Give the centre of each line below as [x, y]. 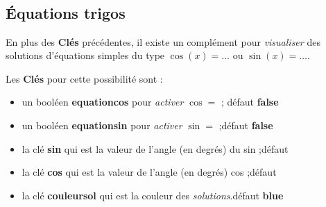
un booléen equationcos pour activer [103, 102]
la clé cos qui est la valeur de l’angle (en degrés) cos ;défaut [149, 172]
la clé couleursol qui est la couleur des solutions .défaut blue [153, 195]
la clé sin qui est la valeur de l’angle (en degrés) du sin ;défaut [155, 148]
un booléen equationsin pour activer [102, 125]
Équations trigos [66, 12]
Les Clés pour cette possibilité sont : [84, 78]
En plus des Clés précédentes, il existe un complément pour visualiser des [163, 41]
